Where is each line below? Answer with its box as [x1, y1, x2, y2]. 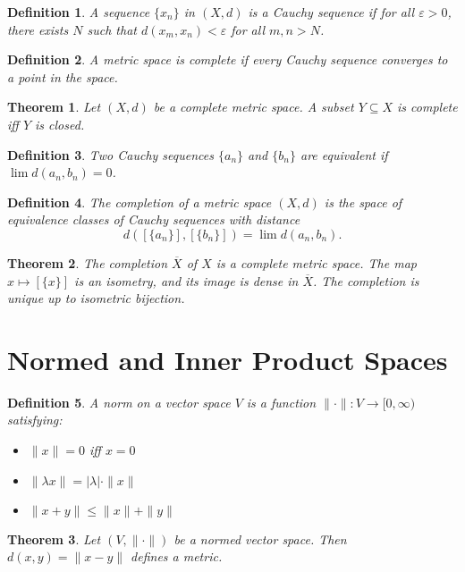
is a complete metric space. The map [216, 253, 417, 272]
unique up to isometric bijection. [7, 289, 185, 307]
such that [87, 20, 137, 38]
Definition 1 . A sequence [7, 3, 150, 21]
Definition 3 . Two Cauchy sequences [7, 145, 214, 164]
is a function [246, 392, 317, 411]
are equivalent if [300, 145, 388, 164]
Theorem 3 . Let [7, 529, 101, 548]
